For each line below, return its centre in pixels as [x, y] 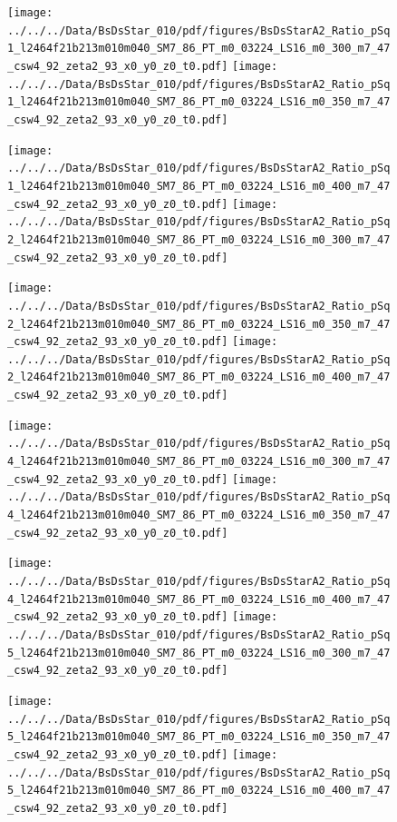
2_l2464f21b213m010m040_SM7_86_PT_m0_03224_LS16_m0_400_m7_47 [199, 377]
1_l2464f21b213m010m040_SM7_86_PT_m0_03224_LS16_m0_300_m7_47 [199, 49]
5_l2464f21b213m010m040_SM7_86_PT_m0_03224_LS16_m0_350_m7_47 [199, 737]
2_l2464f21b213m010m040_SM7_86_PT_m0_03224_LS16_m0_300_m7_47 [199, 239]
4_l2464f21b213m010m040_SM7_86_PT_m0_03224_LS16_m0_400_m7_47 [199, 599]
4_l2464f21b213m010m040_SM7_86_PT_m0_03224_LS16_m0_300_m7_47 [199, 462]
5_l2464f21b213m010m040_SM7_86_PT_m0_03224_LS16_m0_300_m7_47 [199, 653]
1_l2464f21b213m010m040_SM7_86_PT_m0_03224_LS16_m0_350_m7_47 [199, 102]
